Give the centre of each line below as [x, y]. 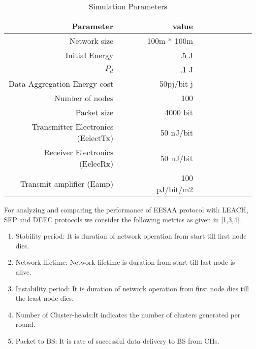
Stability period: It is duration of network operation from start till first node [131, 236]
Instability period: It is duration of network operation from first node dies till [132, 288]
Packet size [95, 112]
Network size [92, 41]
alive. [23, 271]
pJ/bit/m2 [175, 189]
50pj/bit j [176, 84]
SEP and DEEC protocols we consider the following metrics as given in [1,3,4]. [123, 219]
